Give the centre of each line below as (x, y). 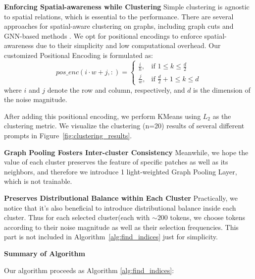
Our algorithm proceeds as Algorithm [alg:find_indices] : (89, 270)
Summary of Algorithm (45, 253)
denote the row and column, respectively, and (116, 89)
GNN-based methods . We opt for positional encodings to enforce (103, 35)
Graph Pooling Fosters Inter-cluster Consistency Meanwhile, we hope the (126, 152)
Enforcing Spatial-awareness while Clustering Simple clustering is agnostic (127, 6)
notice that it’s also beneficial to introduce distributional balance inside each (120, 207)
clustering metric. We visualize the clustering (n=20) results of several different (124, 126)
